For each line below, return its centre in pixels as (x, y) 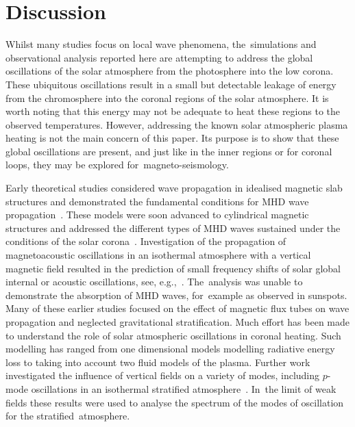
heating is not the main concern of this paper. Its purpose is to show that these (172, 138)
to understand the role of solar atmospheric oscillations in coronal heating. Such (173, 335)
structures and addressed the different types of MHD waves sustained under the (173, 228)
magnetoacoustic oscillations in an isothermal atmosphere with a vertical (158, 255)
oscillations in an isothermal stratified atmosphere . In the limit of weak (184, 388)
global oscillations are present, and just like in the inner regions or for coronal (169, 151)
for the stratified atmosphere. (68, 416)
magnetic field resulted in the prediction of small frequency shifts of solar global (173, 268)
